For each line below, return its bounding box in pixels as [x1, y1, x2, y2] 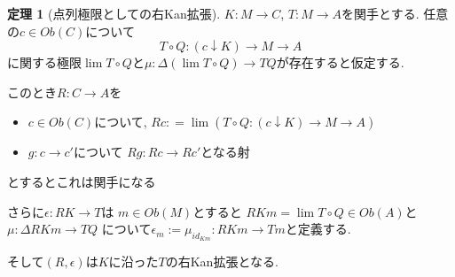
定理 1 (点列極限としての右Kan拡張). [7, 4, 221, 22]
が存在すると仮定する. [276, 53, 404, 72]
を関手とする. [341, 4, 420, 22]
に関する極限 [7, 53, 82, 72]
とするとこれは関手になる [7, 172, 156, 190]
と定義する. [285, 219, 351, 238]
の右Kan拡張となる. [165, 252, 278, 271]
